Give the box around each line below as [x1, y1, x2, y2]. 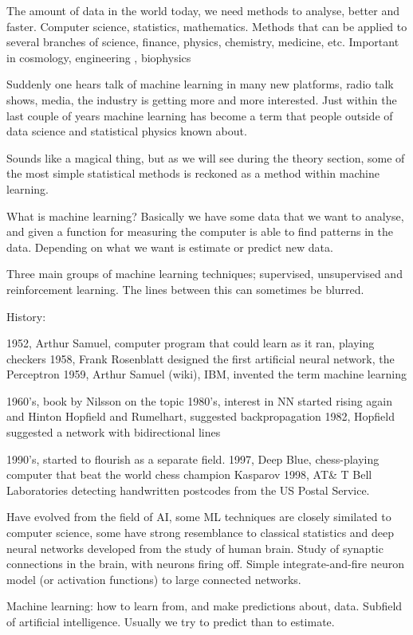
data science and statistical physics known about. [6, 123, 247, 139]
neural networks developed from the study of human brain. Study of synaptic [6, 539, 383, 556]
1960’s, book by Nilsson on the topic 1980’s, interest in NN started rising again [6, 392, 393, 409]
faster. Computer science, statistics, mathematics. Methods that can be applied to [6, 18, 407, 34]
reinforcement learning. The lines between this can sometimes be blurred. [6, 280, 364, 297]
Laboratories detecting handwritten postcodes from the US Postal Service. [6, 481, 370, 498]
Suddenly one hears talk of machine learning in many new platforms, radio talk [6, 76, 394, 92]
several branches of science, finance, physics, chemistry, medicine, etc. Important [6, 33, 399, 50]
